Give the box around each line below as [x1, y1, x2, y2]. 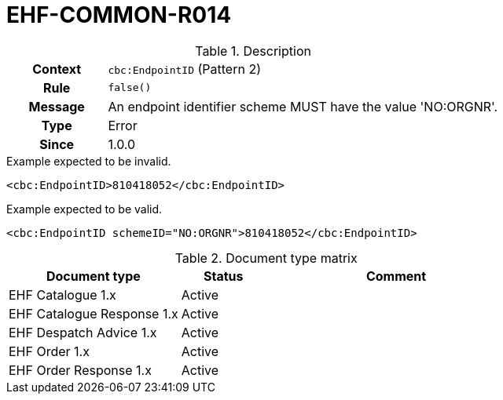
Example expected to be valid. [6, 202, 163, 216]
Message [28, 98, 85, 115]
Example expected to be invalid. [6, 154, 171, 168]
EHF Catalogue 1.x [9, 286, 116, 303]
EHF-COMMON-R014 [6, 2, 232, 28]
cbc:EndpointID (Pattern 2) [108, 60, 262, 77]
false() [108, 82, 152, 94]
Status [203, 267, 244, 284]
